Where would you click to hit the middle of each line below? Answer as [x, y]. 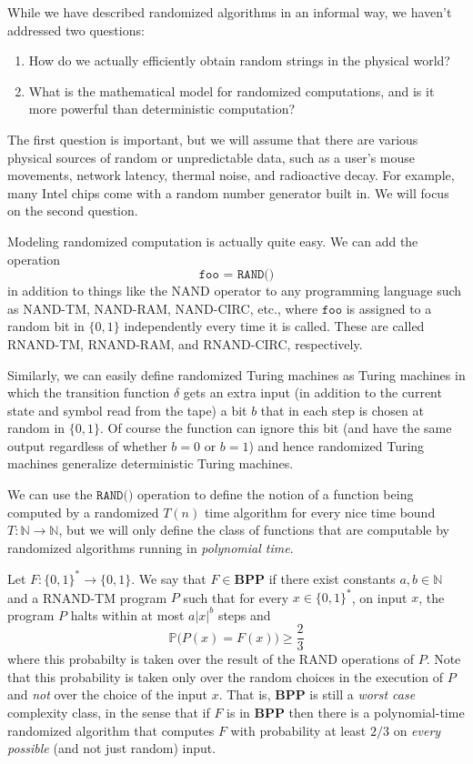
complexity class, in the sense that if [109, 713]
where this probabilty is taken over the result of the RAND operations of [211, 659]
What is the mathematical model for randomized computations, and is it [231, 90]
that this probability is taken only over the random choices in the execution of [226, 676]
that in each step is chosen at [342, 410]
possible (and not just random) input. [112, 748]
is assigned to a [389, 308]
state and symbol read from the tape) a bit [127, 410]
